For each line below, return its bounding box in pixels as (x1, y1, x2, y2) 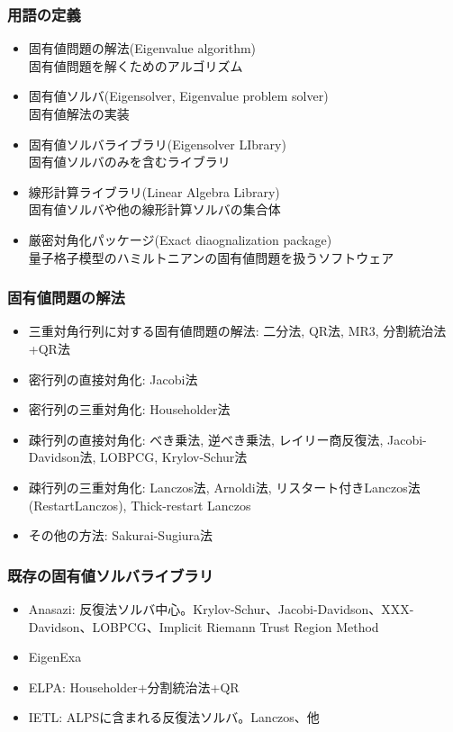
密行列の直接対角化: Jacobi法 (28, 369, 198, 388)
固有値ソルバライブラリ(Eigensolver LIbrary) (28, 134, 286, 153)
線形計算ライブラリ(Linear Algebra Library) (28, 182, 280, 201)
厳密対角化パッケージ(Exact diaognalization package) (28, 230, 332, 249)
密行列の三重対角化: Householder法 (28, 400, 231, 419)
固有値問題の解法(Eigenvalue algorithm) (28, 39, 257, 58)
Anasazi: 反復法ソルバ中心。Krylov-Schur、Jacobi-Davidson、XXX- (28, 599, 414, 618)
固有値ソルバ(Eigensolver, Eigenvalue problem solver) (28, 86, 329, 105)
